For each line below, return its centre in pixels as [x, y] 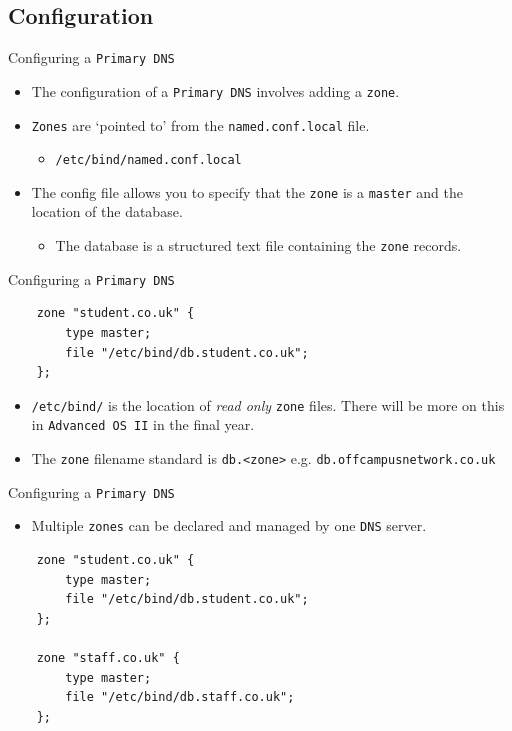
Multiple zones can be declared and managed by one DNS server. [229, 525]
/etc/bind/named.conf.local [148, 160]
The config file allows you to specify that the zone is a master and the [247, 191]
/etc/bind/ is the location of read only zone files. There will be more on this [268, 404]
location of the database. [107, 211]
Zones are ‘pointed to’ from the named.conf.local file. [200, 124]
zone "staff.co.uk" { [108, 658]
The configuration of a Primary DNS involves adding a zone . [215, 90]
